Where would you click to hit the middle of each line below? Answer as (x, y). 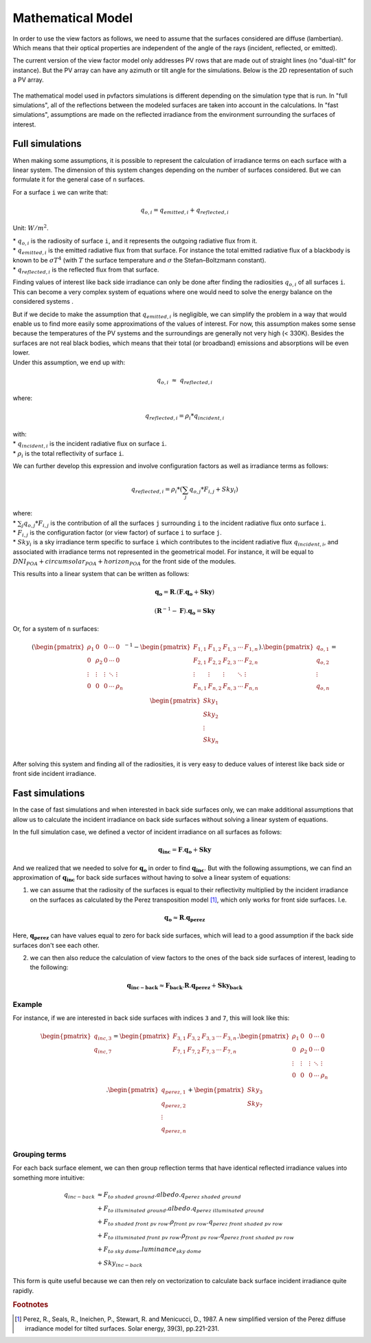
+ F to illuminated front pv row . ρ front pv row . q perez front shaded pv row (196, 1236)
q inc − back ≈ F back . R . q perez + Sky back (185, 986)
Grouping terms (40, 1154)
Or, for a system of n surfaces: (56, 629)
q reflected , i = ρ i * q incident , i (184, 417)
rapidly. (23, 1290)
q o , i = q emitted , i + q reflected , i (185, 211)
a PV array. (28, 80)
